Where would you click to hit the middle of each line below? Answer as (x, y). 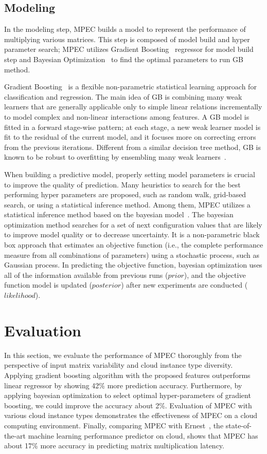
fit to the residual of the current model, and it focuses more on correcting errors (130, 137)
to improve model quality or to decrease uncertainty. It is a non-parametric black (132, 234)
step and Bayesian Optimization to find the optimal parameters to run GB (124, 59)
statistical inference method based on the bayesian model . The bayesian (119, 214)
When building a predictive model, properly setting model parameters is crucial (130, 174)
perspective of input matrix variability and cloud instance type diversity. (119, 365)
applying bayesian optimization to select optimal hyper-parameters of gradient (128, 395)
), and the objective (215, 275)
